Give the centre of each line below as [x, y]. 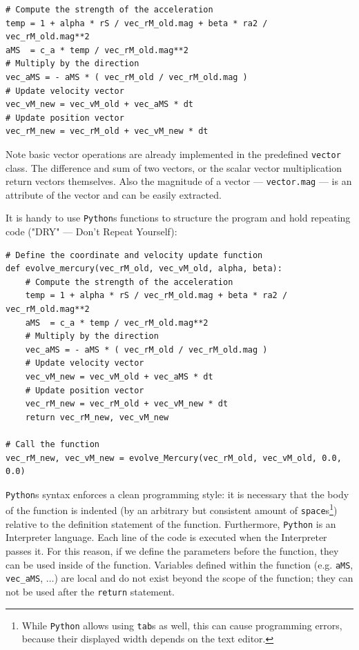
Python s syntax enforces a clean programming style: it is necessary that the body [177, 494]
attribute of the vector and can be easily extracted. [114, 194]
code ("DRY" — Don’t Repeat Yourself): [91, 232]
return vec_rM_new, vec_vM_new [97, 417]
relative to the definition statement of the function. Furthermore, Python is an [171, 523]
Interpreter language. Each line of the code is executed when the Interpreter [166, 537]
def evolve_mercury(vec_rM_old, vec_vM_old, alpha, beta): [144, 269]
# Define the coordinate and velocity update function [134, 255]
